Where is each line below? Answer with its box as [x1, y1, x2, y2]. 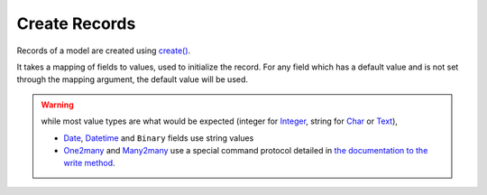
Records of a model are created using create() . [16, 45, 191, 56]
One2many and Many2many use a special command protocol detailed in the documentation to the [63, 144, 428, 155]
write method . [63, 158, 116, 169]
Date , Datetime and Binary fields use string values [63, 132, 254, 144]
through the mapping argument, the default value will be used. [16, 74, 248, 85]
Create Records [16, 14, 136, 33]
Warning [41, 99, 74, 110]
